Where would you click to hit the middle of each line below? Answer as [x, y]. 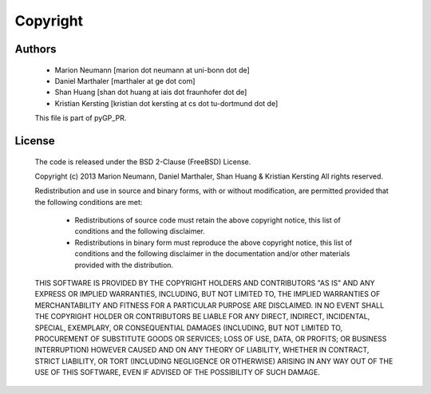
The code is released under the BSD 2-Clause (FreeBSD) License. [143, 162]
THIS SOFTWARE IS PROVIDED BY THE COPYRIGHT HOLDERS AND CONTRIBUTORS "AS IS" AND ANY [205, 283]
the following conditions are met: [89, 202]
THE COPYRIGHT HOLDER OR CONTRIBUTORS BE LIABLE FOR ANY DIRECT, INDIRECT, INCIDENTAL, [202, 317]
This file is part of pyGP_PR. [81, 118]
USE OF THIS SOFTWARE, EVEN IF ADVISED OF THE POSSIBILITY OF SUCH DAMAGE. [178, 372]
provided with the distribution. [124, 265]
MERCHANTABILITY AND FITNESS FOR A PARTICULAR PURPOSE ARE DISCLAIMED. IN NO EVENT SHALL [210, 305]
